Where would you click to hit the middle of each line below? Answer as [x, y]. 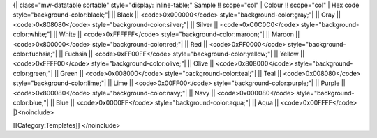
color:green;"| [33, 73]
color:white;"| [32, 34]
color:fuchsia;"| [35, 54]
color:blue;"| [31, 102]
